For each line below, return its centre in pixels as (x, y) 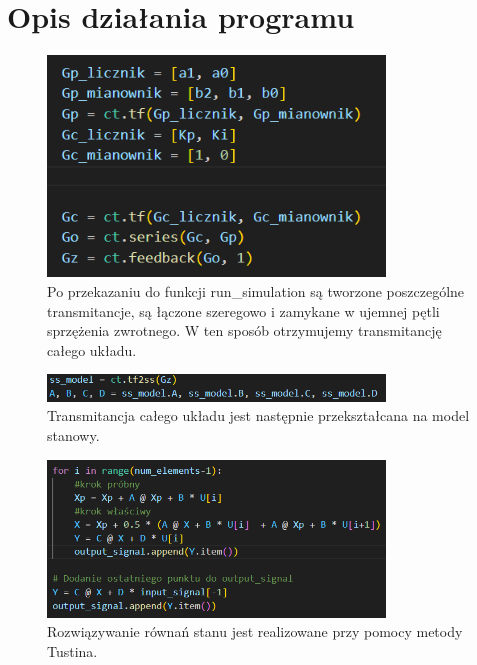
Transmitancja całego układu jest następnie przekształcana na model (258, 415)
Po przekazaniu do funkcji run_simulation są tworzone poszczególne (256, 291)
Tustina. (72, 651)
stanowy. (73, 435)
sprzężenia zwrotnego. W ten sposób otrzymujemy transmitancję (244, 330)
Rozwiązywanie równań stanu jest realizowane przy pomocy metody (255, 631)
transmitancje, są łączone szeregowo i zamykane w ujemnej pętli (243, 310)
